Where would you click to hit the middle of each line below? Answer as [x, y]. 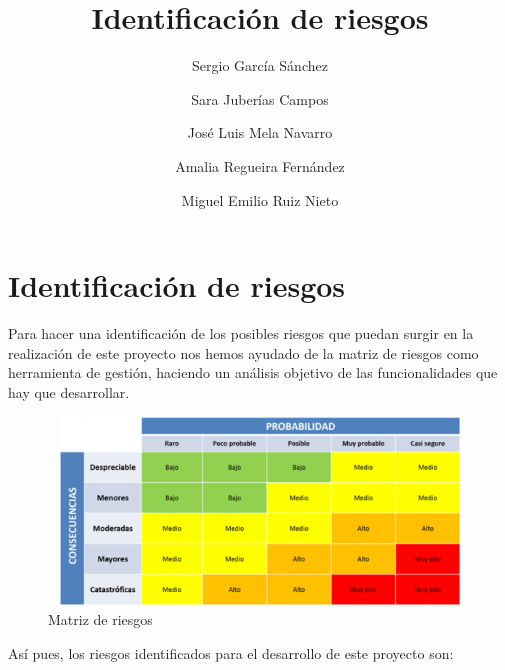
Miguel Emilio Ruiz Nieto [260, 199]
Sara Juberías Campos [260, 98]
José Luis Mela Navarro [260, 132]
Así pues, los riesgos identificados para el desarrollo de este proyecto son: [231, 652]
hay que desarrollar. [69, 391]
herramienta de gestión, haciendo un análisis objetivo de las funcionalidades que [253, 372]
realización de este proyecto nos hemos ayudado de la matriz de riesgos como [243, 352]
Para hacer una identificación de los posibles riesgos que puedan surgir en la [241, 333]
